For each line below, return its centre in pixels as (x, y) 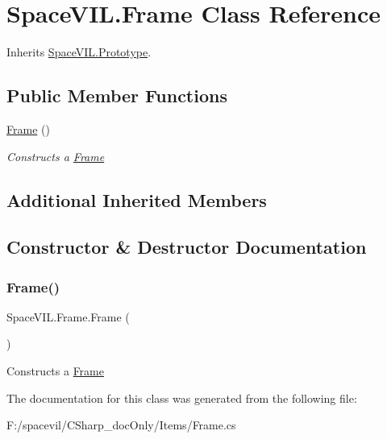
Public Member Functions (117, 95)
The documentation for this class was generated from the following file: (182, 398)
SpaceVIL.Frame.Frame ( (68, 316)
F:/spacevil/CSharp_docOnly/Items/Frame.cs (121, 425)
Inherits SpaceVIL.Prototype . (79, 52)
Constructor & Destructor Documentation (187, 247)
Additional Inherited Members (137, 199)
